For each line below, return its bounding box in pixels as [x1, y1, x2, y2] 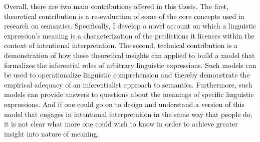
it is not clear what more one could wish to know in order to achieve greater [4, 118, 238, 129]
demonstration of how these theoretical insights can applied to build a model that [4, 49, 255, 60]
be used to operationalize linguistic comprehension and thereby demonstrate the [4, 69, 250, 80]
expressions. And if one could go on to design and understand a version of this [4, 98, 244, 109]
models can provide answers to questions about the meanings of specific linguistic [4, 89, 254, 99]
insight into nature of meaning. [4, 128, 99, 138]
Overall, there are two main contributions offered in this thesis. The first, [4, 1, 228, 11]
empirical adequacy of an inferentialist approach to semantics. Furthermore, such [4, 79, 252, 89]
